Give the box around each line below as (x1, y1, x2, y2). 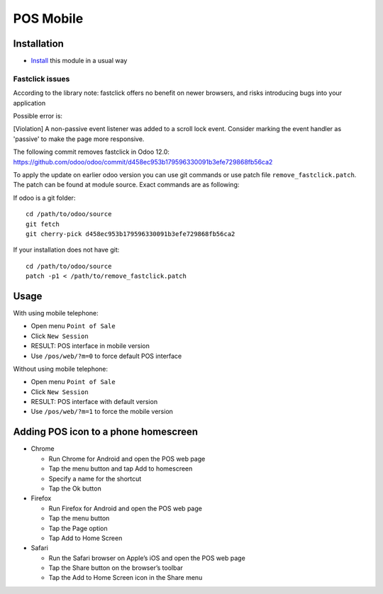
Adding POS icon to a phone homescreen (13, 426, 199, 438)
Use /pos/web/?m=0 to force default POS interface (30, 352, 182, 360)
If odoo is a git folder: (13, 194, 76, 202)
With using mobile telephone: (13, 308, 99, 317)
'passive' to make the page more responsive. (13, 135, 145, 143)
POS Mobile (13, 11, 84, 26)
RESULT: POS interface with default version (30, 398, 158, 406)
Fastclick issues (13, 74, 70, 84)
